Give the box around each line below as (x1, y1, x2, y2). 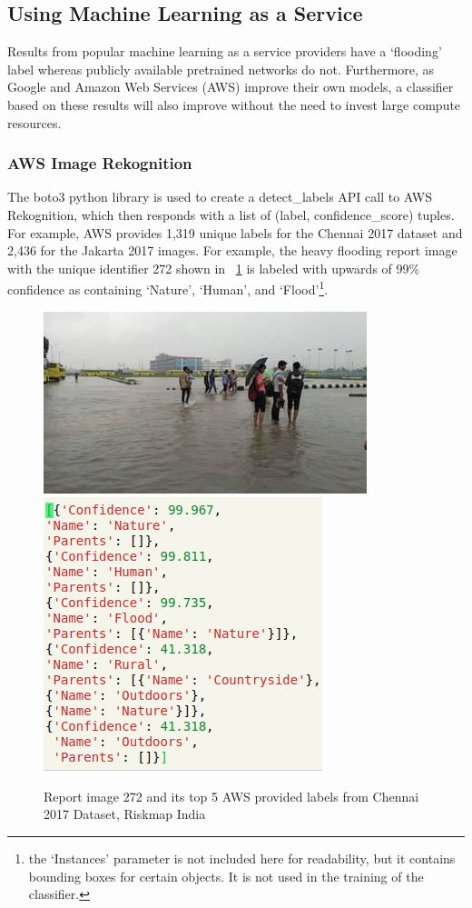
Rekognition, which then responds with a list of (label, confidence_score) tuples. (7, 205, 455, 224)
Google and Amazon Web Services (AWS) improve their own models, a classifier (7, 77, 454, 96)
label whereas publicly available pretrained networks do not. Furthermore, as (7, 59, 435, 78)
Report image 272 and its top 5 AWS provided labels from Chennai (44, 786, 419, 805)
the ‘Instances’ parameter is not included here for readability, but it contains (28, 848, 456, 867)
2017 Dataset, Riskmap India (44, 804, 206, 823)
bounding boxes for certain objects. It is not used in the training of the (28, 866, 424, 885)
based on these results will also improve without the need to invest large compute (7, 95, 461, 114)
